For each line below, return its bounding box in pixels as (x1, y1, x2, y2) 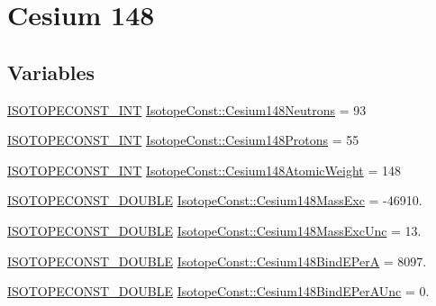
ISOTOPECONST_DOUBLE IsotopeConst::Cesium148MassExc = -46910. (7, 191, 422, 210)
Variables (7, 58, 95, 85)
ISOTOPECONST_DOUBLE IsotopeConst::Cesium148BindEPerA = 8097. (7, 251, 427, 270)
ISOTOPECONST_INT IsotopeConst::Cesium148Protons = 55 (7, 130, 359, 149)
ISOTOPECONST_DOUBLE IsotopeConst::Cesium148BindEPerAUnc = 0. (7, 282, 430, 301)
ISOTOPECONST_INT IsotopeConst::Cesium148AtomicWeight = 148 (7, 160, 401, 179)
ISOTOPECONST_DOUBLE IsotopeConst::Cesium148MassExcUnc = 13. (7, 220, 422, 239)
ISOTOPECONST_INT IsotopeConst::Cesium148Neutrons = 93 (7, 100, 367, 119)
